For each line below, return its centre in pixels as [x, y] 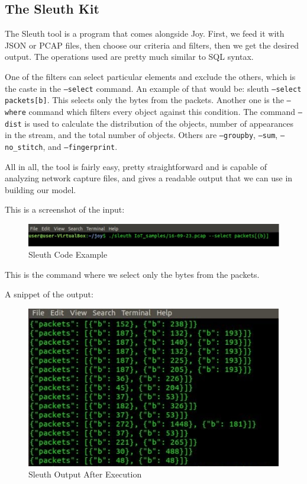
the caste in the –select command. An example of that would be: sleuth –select [153, 88]
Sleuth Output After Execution [85, 474]
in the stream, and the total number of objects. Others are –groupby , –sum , [141, 135]
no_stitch [24, 147]
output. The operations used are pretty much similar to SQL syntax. [129, 57]
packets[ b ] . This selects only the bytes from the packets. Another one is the [144, 100]
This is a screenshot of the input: [65, 209]
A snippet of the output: [49, 294]
